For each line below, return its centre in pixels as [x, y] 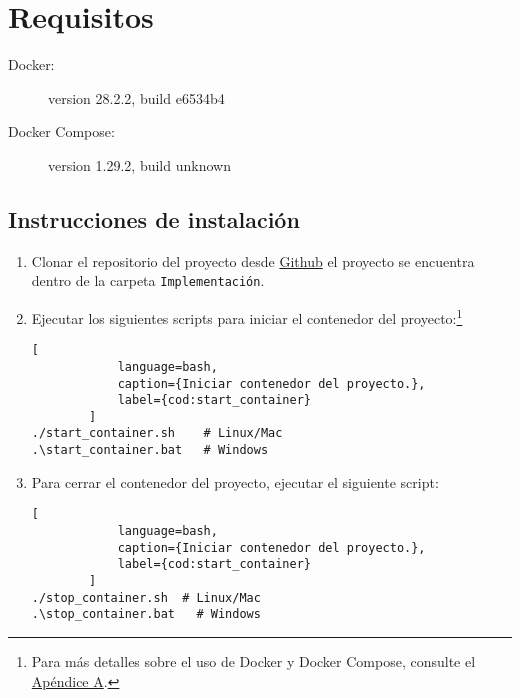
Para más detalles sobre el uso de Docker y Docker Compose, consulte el [253, 660]
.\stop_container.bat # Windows [146, 614]
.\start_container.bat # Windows [150, 450]
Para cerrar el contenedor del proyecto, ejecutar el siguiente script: [235, 481]
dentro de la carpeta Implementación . [148, 280]
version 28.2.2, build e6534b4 [136, 97]
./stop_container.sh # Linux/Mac [146, 597]
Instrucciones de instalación [154, 218]
